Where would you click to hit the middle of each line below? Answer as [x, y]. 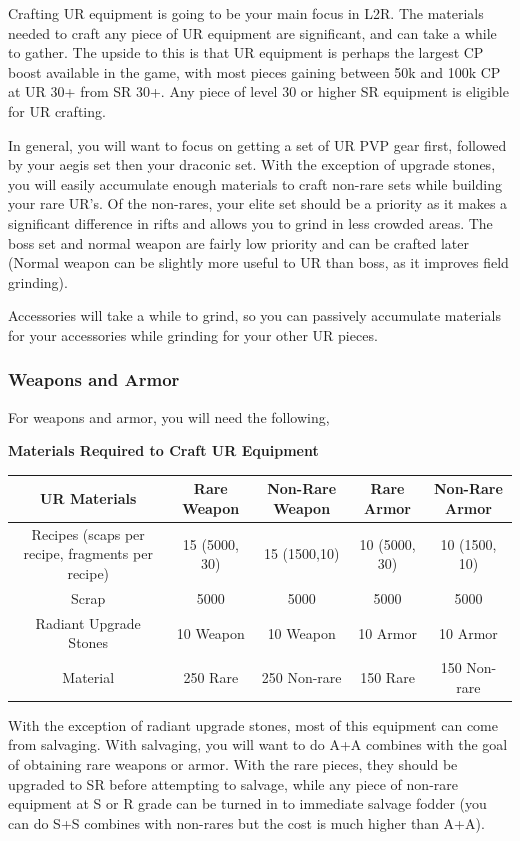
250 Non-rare [301, 676]
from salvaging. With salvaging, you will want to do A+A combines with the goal [258, 744]
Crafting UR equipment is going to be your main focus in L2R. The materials [246, 13]
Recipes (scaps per [88, 533]
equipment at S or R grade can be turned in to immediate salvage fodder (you [247, 803]
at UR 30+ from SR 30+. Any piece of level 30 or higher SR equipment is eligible [258, 91]
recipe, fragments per [88, 553]
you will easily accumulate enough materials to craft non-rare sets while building [255, 183]
